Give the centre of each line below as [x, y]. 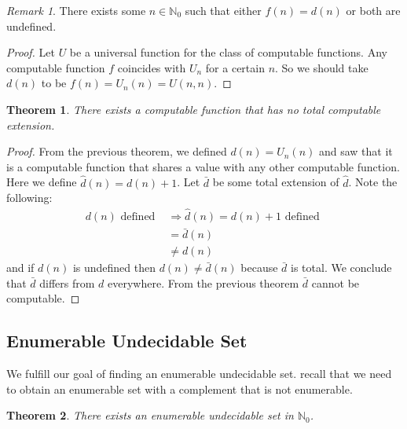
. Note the [373, 182]
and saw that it [356, 151]
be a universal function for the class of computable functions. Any [228, 52]
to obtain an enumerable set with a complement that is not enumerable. [180, 389]
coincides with [152, 67]
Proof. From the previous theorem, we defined [117, 151]
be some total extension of [276, 182]
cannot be [335, 282]
